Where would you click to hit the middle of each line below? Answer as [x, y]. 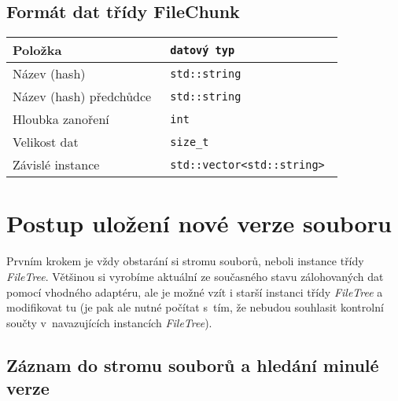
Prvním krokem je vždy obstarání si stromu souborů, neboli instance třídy [185, 261]
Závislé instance [56, 165]
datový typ [203, 50]
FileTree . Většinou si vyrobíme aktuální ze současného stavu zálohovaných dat [195, 276]
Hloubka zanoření [61, 119]
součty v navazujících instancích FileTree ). [109, 322]
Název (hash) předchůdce [82, 97]
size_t [190, 142]
